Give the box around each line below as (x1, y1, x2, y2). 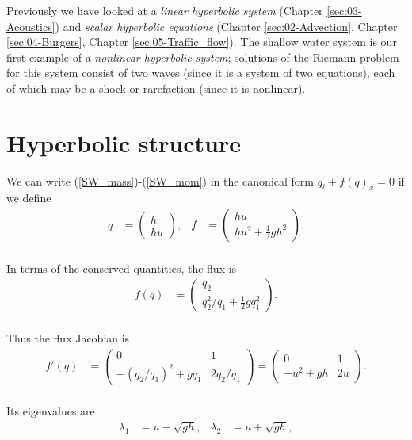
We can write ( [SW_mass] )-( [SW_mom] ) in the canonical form (6, 172, 314, 189)
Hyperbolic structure (6, 126, 241, 159)
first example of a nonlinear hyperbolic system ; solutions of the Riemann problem (6, 48, 399, 65)
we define (6, 189, 51, 206)
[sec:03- (326, 2, 362, 18)
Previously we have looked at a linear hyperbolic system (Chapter (6, 2, 323, 18)
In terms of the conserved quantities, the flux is (6, 259, 237, 276)
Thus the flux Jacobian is (6, 329, 130, 346)
